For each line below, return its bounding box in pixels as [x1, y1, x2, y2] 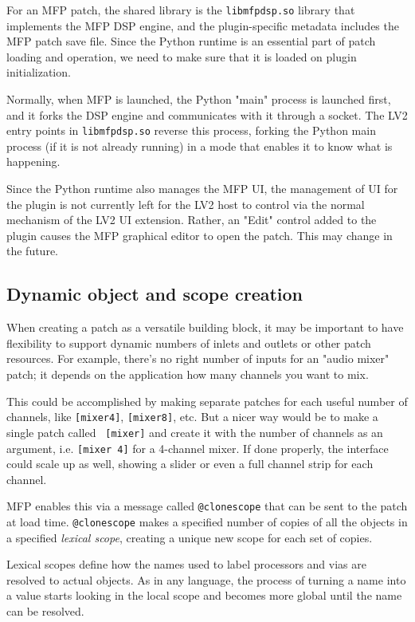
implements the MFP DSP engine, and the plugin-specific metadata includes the [6, 17, 399, 33]
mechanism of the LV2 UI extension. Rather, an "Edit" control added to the [6, 211, 377, 228]
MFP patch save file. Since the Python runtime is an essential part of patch [6, 33, 376, 49]
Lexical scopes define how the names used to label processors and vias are [6, 556, 366, 573]
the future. [6, 242, 59, 259]
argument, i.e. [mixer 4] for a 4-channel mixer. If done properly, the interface [6, 439, 389, 456]
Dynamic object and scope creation [6, 281, 303, 306]
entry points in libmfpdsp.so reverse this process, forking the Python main [6, 122, 376, 139]
